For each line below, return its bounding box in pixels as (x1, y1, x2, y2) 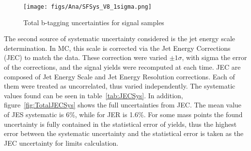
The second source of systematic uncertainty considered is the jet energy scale (4, 33, 235, 44)
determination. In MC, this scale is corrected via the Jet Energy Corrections (4, 43, 231, 53)
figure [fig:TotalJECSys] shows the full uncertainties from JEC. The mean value (4, 100, 242, 110)
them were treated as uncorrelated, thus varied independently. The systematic (4, 81, 235, 91)
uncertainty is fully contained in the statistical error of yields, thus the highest (4, 119, 237, 129)
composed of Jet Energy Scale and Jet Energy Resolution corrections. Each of (4, 71, 235, 81)
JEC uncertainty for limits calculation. (4, 137, 119, 148)
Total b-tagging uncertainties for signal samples (23, 17, 164, 27)
